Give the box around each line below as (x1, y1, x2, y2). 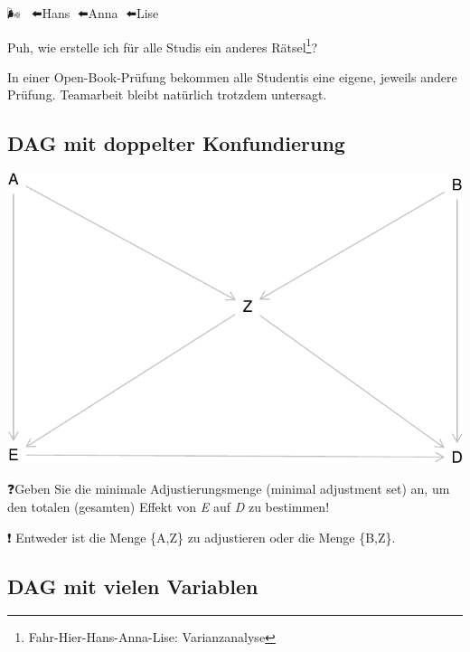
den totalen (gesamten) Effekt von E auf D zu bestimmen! (7, 496, 330, 515)
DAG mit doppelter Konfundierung (7, 129, 345, 157)
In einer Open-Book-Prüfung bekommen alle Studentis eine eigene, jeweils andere (7, 67, 457, 86)
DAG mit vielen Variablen (7, 572, 258, 600)
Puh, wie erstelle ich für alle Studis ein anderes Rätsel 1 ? (7, 34, 318, 56)
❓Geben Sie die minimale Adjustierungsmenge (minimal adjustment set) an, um (7, 479, 450, 498)
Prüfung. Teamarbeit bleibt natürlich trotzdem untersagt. (7, 85, 327, 104)
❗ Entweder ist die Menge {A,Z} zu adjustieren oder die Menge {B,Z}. (7, 527, 396, 546)
